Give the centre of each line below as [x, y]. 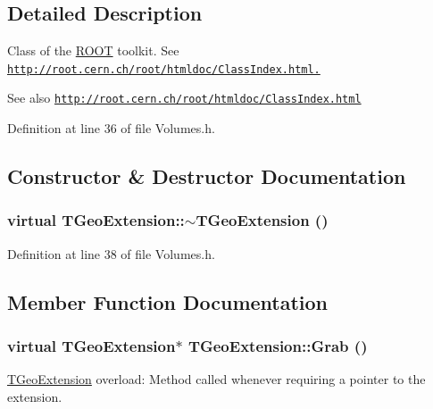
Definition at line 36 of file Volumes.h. [111, 128]
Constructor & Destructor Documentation [207, 176]
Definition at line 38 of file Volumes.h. [111, 253]
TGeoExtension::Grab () [278, 346]
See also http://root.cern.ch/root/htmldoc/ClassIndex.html [184, 98]
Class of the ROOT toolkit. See [93, 50]
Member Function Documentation [168, 301]
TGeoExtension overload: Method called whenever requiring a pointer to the [216, 379]
